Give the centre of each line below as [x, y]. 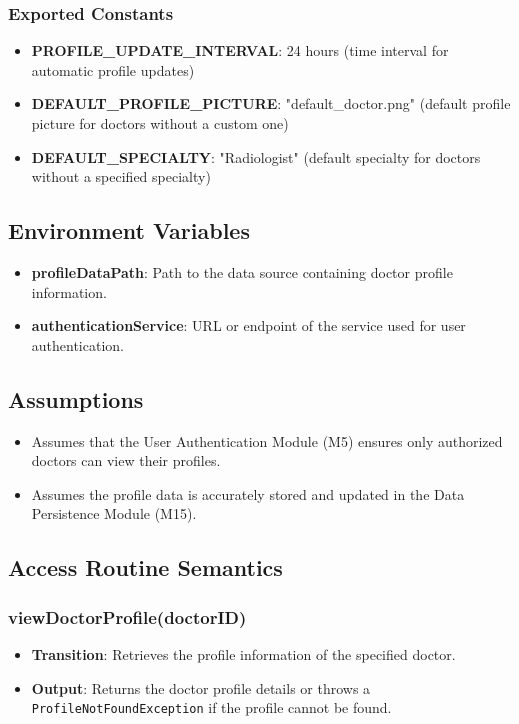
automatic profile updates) [113, 69]
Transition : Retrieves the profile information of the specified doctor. [243, 653]
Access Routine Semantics [145, 567]
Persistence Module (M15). [114, 513]
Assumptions [76, 398]
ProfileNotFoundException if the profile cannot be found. [211, 707]
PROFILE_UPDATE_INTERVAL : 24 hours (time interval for [240, 50]
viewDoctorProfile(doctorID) [127, 616]
